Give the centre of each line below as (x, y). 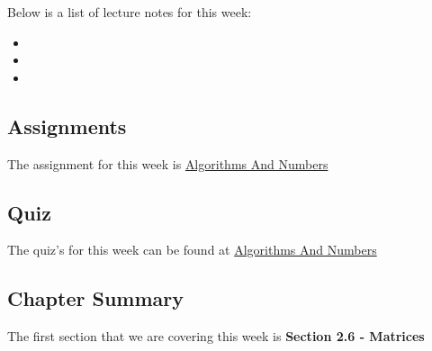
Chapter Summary (95, 298)
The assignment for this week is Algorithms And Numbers (168, 163)
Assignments (67, 126)
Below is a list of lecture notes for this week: (130, 12)
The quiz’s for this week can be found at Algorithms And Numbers (192, 250)
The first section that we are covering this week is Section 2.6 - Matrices (216, 336)
